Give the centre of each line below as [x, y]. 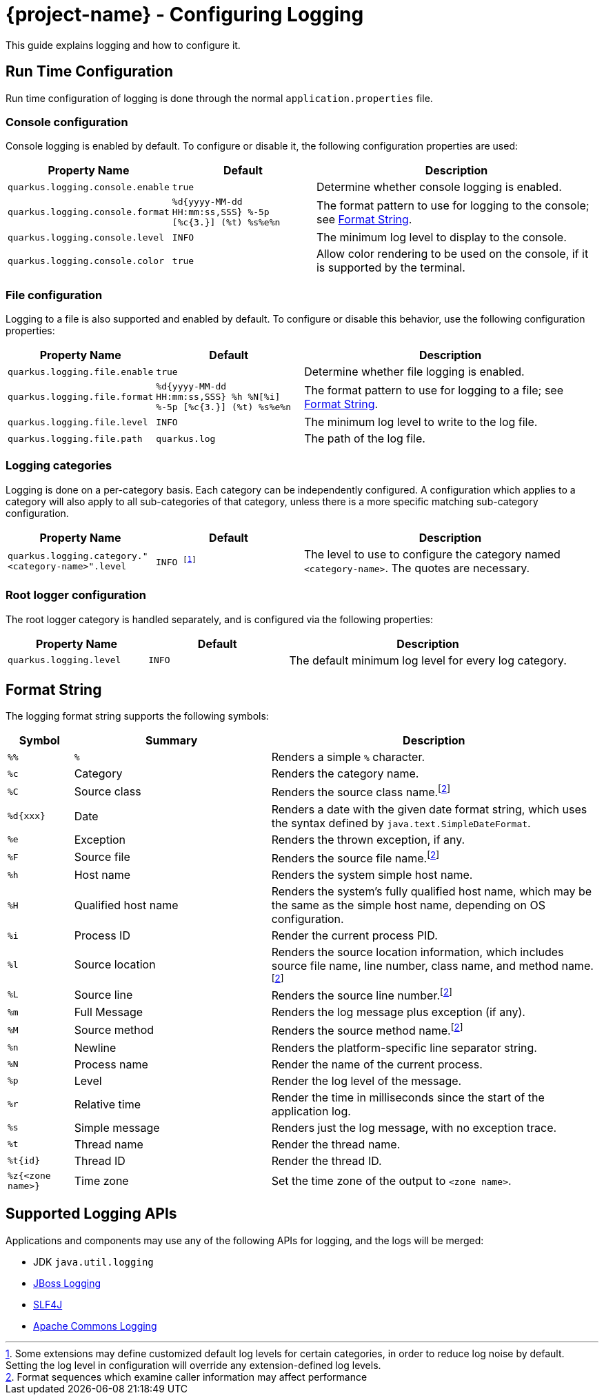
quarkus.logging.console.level [86, 237]
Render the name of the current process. [377, 1064]
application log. [311, 1111]
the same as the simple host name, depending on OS [409, 905]
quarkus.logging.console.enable [89, 187]
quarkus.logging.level [64, 660]
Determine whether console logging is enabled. [439, 187]
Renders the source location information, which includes [417, 952]
